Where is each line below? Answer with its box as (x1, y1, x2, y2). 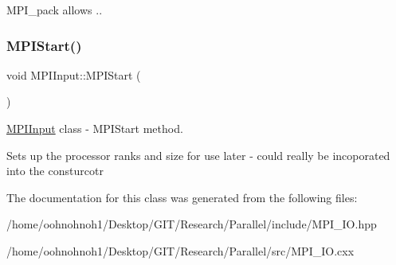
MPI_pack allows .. (6, 2, 103, 18)
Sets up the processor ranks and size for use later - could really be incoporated (6, 146, 390, 163)
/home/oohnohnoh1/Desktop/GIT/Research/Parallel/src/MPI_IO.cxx (6, 242, 355, 259)
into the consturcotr (6, 162, 104, 179)
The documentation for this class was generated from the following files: (6, 189, 358, 205)
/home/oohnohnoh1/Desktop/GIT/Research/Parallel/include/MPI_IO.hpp (6, 216, 377, 232)
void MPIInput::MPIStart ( (6, 66, 141, 83)
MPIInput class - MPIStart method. (6, 120, 183, 136)
